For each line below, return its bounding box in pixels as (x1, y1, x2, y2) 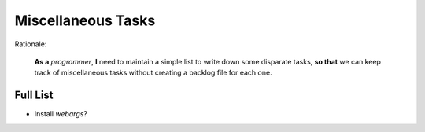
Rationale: (14, 39, 47, 49)
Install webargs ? (34, 109, 88, 119)
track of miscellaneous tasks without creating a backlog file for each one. (34, 68, 272, 78)
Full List (14, 89, 54, 102)
